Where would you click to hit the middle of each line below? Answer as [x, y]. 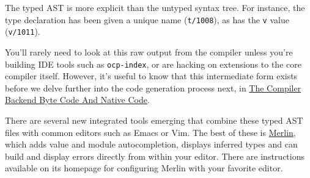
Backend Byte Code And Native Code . [77, 100]
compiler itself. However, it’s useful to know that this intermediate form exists [151, 76]
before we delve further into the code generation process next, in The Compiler [153, 87]
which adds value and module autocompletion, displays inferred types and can [151, 144]
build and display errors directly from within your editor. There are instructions [155, 156]
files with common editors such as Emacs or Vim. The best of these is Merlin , [150, 132]
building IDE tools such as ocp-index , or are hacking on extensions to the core [153, 64]
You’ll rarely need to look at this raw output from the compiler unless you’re [149, 52]
